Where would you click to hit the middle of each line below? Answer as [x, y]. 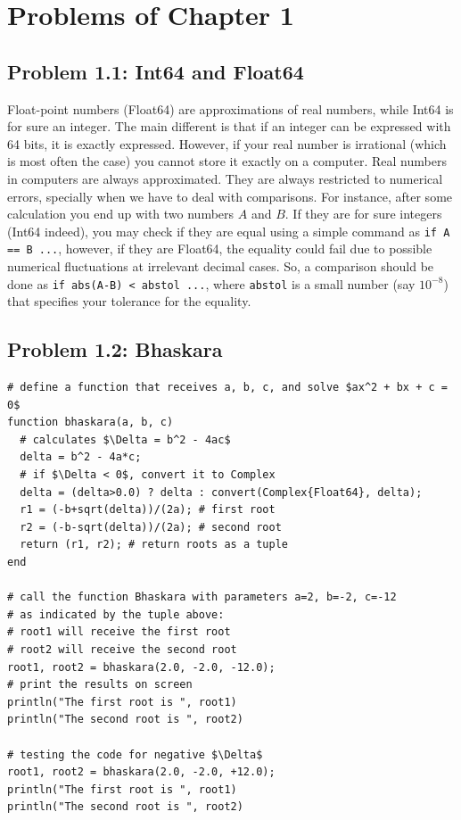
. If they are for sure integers [363, 214]
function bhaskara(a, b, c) [91, 422]
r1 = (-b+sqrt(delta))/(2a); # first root [148, 510]
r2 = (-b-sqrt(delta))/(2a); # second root [151, 527]
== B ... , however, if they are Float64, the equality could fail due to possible [220, 248]
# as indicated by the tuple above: [116, 614]
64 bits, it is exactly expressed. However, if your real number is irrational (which [227, 143]
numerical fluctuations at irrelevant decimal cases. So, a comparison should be [221, 266]
